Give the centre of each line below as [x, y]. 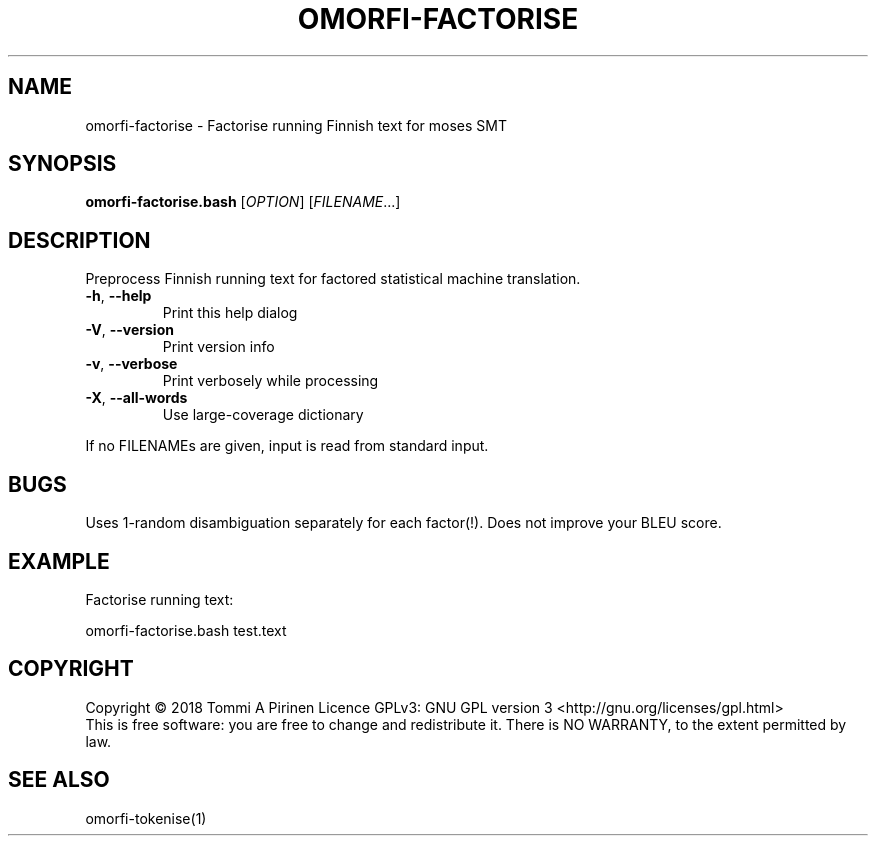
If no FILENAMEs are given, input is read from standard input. [287, 446]
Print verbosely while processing [270, 381]
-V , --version [129, 330]
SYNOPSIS [62, 164]
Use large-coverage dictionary [263, 415]
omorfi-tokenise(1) [146, 818]
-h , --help [118, 296]
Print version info [218, 347]
